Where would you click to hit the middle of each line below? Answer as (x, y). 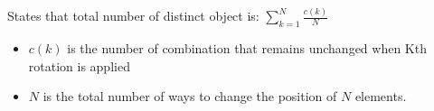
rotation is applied (79, 65)
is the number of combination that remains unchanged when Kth (247, 48)
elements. (381, 96)
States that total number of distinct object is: (133, 16)
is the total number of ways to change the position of (190, 96)
